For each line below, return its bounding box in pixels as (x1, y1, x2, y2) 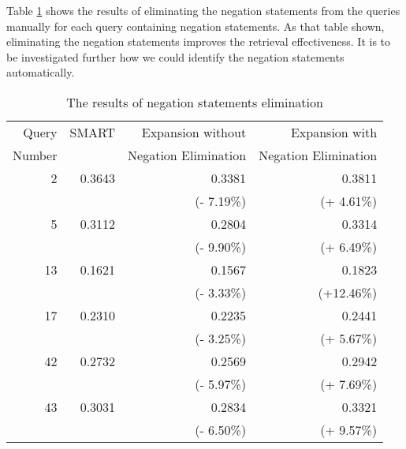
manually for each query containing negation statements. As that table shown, (6, 17, 385, 34)
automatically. (6, 64, 75, 80)
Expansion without (141, 122, 247, 141)
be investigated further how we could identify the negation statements (6, 48, 345, 65)
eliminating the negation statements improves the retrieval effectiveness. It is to (6, 33, 391, 50)
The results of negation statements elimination (66, 92, 323, 111)
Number (13, 145, 58, 164)
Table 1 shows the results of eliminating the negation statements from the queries (6, 2, 400, 18)
